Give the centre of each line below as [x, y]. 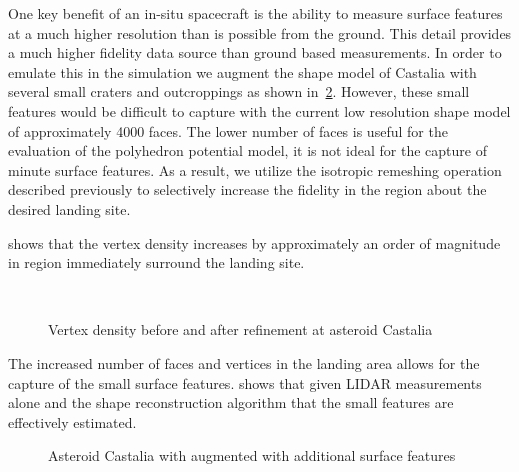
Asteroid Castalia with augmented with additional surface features [252, 455]
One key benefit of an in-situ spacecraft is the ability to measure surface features [255, 13]
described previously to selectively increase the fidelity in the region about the [247, 189]
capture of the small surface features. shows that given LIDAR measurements [245, 382]
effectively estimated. [72, 421]
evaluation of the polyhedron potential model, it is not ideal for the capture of [247, 150]
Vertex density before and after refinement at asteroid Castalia [240, 329]
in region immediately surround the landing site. [156, 262]
